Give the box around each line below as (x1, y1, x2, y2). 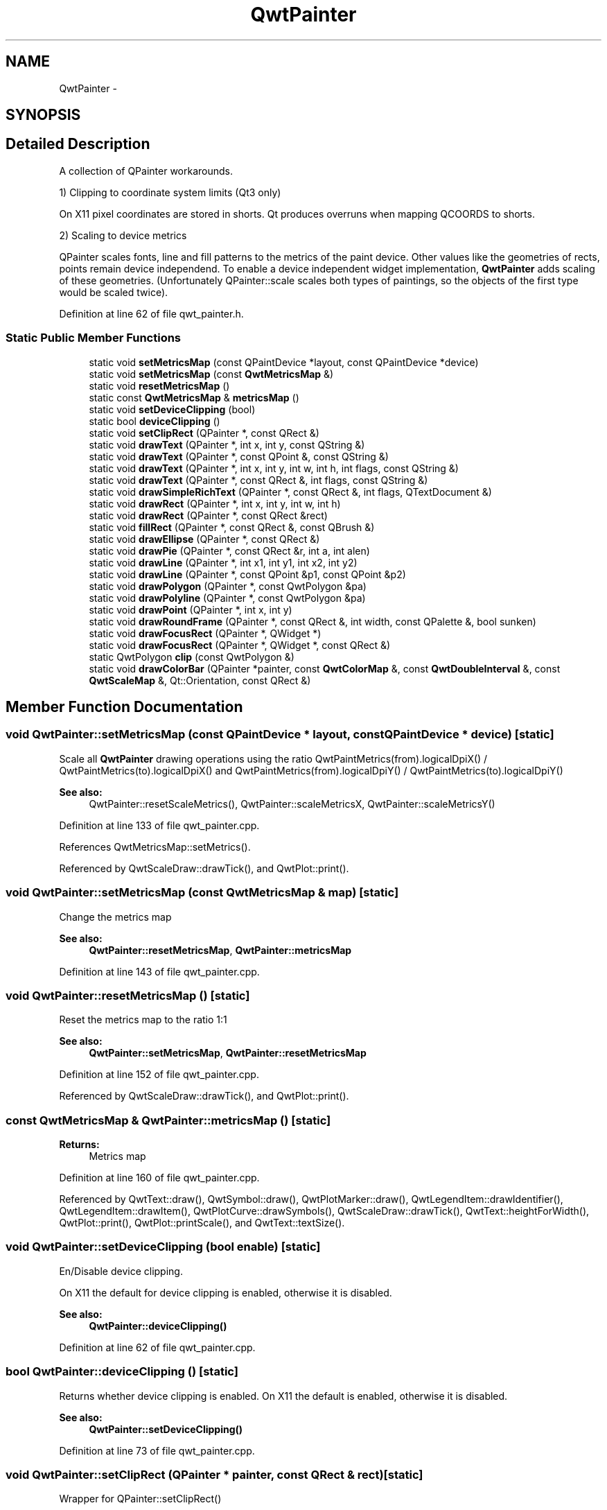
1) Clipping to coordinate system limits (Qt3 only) (59, 186, 281, 198)
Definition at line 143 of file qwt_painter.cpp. (59, 965, 260, 978)
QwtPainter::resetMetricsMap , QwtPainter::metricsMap (89, 944, 352, 956)
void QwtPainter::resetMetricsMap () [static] (6, 988, 250, 1003)
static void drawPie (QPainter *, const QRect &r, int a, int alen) (89, 544, 370, 557)
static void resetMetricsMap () (89, 379, 230, 392)
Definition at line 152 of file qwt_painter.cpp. (59, 1068, 259, 1081)
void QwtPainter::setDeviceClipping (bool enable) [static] (6, 1240, 321, 1254)
